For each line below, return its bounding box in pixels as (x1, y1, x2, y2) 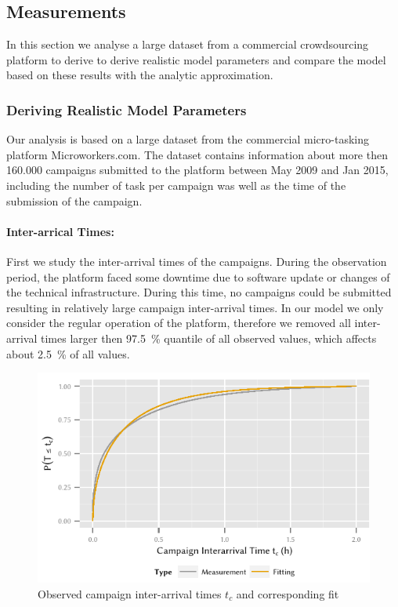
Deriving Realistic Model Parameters (6, 100, 247, 119)
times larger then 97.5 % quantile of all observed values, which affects (41, 329, 377, 346)
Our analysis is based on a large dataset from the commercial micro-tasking (6, 131, 370, 147)
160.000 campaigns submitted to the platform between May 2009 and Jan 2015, (6, 162, 389, 178)
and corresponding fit (236, 586, 339, 602)
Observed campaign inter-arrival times (38, 586, 222, 602)
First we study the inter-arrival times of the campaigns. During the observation (6, 253, 387, 269)
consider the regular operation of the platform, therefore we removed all (6, 314, 351, 331)
